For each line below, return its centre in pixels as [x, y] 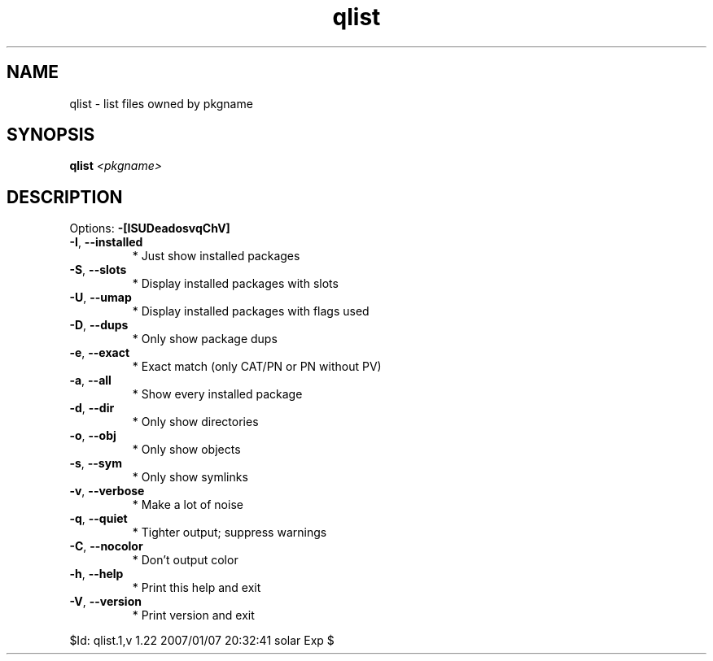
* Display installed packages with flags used [251, 311]
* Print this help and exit [197, 588]
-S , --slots [98, 270]
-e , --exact [100, 353]
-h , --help [96, 574]
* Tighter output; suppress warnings [230, 533]
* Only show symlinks [190, 477]
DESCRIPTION [65, 197]
